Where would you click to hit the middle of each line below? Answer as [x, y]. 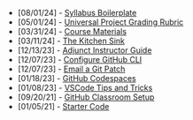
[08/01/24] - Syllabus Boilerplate [77, 13]
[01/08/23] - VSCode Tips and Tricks [85, 88]
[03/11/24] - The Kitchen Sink [71, 41]
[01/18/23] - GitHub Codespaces [77, 78]
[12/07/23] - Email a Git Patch [71, 69]
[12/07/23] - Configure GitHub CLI [80, 60]
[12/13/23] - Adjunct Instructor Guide [85, 50]
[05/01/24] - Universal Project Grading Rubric [100, 22]
